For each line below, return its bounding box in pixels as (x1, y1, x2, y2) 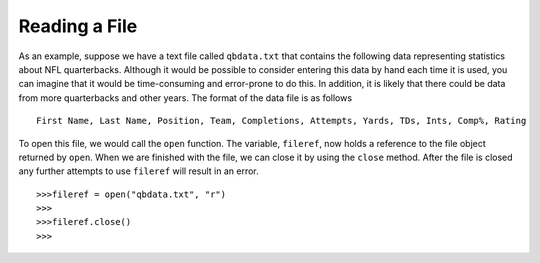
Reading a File (18, 15, 138, 37)
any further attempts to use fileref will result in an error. (18, 165, 259, 177)
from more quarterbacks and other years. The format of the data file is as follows (18, 91, 353, 104)
